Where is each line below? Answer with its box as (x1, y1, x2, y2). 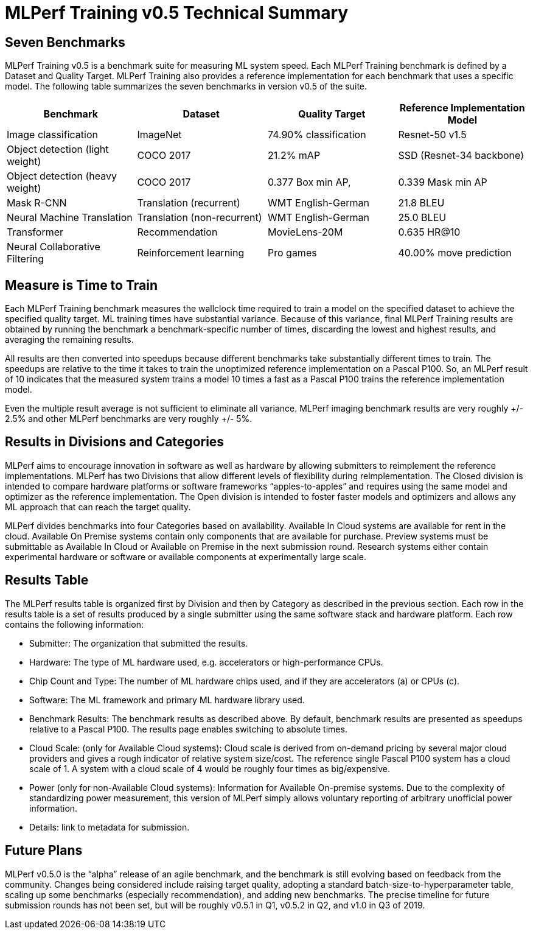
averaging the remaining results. (5, 334, 134, 345)
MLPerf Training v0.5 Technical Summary (5, 2, 349, 23)
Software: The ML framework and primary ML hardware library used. (29, 694, 305, 705)
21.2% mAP (268, 149, 321, 162)
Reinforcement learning (137, 247, 245, 259)
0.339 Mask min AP (398, 176, 487, 189)
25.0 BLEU (398, 211, 447, 224)
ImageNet (137, 128, 182, 141)
